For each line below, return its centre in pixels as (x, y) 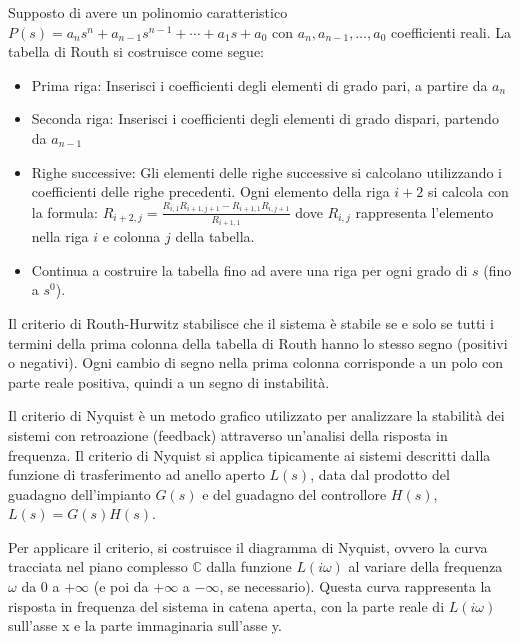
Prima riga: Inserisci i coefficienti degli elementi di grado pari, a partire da (259, 84)
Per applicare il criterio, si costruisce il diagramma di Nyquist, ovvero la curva (248, 546)
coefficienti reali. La (451, 31)
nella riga (60, 236)
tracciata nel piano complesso (98, 566)
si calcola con (468, 191)
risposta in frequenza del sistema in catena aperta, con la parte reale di (226, 605)
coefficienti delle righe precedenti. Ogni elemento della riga (210, 191)
